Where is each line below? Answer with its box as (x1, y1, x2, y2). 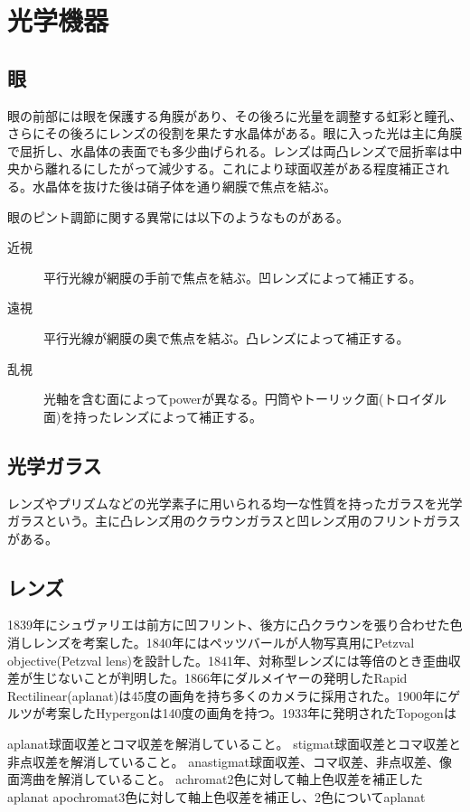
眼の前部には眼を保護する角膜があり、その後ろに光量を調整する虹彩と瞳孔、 (7, 106, 463, 125)
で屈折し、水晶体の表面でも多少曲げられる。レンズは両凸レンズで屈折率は (7, 141, 450, 160)
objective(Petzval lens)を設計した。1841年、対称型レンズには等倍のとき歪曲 (7, 650, 448, 669)
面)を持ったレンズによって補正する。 (43, 406, 263, 425)
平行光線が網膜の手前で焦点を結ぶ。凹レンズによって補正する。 (43, 267, 422, 286)
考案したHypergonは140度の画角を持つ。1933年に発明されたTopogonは (44, 704, 456, 723)
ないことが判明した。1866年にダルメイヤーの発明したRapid (57, 668, 408, 687)
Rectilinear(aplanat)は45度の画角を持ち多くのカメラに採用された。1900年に (7, 686, 448, 705)
